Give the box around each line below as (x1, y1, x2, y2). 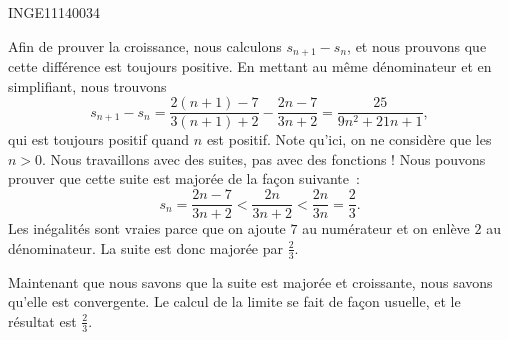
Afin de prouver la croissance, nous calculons (8, 35, 282, 56)
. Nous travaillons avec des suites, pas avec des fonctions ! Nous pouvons (42, 148, 486, 169)
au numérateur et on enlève (302, 218, 470, 239)
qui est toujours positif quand (8, 129, 190, 150)
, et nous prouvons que (347, 35, 487, 56)
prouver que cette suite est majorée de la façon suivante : (8, 168, 360, 189)
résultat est (8, 310, 77, 331)
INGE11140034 (8, 2, 101, 22)
